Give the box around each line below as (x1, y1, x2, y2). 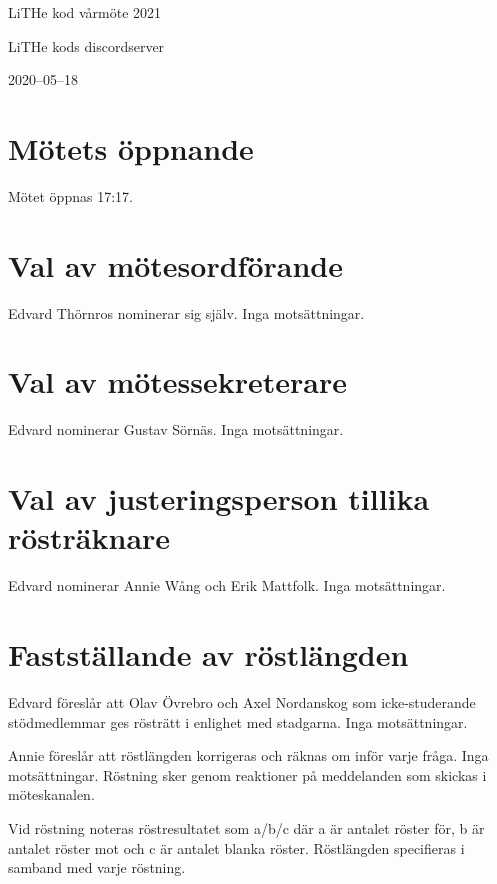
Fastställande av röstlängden (8, 634, 409, 675)
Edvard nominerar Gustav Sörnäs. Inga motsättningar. (8, 419, 344, 440)
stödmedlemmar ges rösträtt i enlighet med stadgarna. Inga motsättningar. (8, 711, 468, 732)
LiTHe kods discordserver (8, 35, 165, 56)
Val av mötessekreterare (8, 361, 348, 402)
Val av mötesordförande (8, 244, 343, 285)
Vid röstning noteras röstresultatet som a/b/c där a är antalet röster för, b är (8, 817, 485, 838)
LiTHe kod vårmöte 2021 (8, 2, 162, 22)
